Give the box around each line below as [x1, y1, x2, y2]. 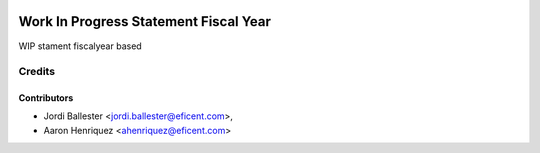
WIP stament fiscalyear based [18, 40, 142, 52]
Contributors [18, 92, 74, 104]
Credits [18, 65, 55, 79]
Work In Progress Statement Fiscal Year [18, 13, 272, 30]
